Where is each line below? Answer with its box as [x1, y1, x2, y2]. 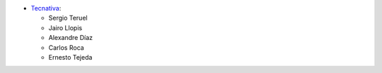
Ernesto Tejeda [48, 53, 93, 61]
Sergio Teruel [48, 14, 88, 22]
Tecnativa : [30, 4, 62, 12]
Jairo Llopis [48, 23, 83, 32]
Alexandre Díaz [48, 34, 93, 42]
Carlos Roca [48, 43, 84, 52]
